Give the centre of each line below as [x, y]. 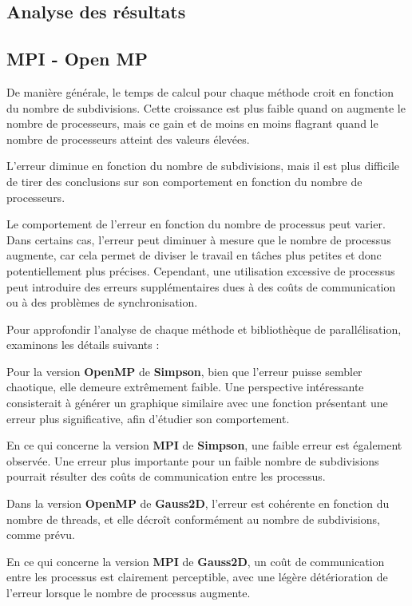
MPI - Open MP [77, 59]
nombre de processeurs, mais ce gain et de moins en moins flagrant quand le [192, 123]
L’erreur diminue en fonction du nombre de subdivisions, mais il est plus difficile [203, 166]
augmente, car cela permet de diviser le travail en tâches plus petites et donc [194, 255]
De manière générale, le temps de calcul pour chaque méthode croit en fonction [200, 91]
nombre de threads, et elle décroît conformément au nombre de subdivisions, [193, 519]
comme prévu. [41, 535]
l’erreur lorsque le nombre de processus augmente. [129, 593]
